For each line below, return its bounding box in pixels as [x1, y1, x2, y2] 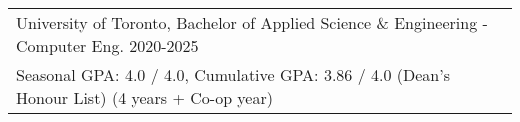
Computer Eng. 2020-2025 [16, 34, 199, 57]
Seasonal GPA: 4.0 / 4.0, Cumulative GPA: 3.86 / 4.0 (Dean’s [16, 63, 450, 86]
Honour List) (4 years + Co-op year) [16, 86, 273, 109]
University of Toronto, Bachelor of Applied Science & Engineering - [16, 11, 488, 34]
